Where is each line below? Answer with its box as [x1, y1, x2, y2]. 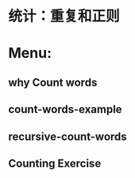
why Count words [8, 75, 98, 89]
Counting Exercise [8, 157, 102, 170]
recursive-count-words [8, 130, 127, 143]
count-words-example [8, 103, 122, 116]
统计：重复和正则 [8, 7, 121, 25]
